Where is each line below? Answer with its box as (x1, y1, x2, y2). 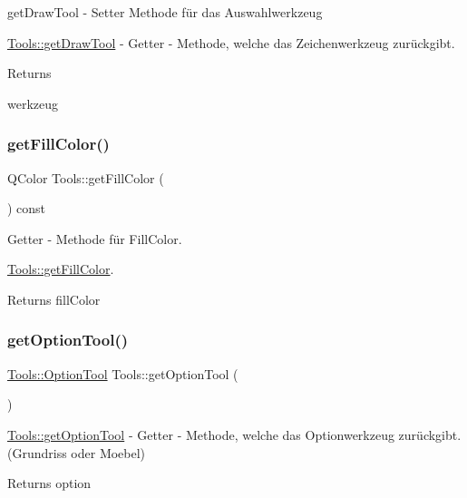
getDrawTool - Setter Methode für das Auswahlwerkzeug (7, 3, 323, 21)
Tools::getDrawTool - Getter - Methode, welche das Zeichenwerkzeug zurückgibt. (7, 33, 455, 52)
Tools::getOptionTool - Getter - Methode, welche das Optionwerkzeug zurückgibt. (7, 425, 462, 444)
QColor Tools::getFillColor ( (7, 168, 164, 187)
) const (7, 199, 46, 218)
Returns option (7, 474, 92, 493)
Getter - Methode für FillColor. (7, 229, 182, 248)
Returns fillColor (7, 289, 101, 308)
